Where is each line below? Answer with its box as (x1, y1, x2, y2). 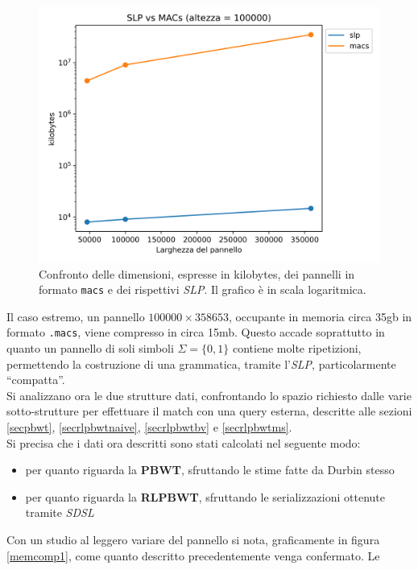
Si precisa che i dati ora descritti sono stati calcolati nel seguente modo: (6, 434, 361, 451)
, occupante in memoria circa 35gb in (228, 308, 412, 324)
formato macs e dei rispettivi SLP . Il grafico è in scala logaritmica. (39, 281, 366, 298)
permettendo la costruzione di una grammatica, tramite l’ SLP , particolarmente (6, 355, 396, 372)
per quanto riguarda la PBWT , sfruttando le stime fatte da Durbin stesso (25, 461, 395, 478)
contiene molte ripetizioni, (233, 340, 362, 357)
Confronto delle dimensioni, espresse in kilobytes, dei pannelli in (39, 265, 355, 282)
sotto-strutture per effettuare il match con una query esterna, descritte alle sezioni (6, 403, 412, 419)
